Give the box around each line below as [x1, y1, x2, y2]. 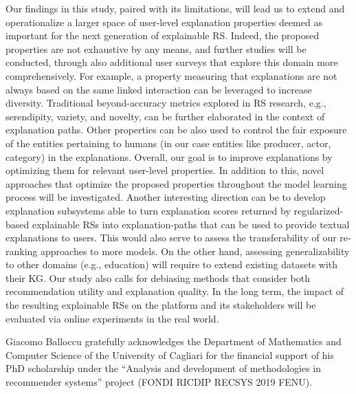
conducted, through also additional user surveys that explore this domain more [5, 55, 338, 69]
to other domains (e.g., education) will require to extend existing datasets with [5, 257, 338, 272]
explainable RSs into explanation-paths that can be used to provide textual [32, 217, 350, 231]
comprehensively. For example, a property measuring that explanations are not [5, 68, 337, 83]
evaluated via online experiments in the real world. [5, 311, 219, 325]
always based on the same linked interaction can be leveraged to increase [5, 82, 312, 96]
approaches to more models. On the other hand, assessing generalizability [41, 243, 350, 258]
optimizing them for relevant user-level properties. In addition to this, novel [5, 163, 324, 177]
